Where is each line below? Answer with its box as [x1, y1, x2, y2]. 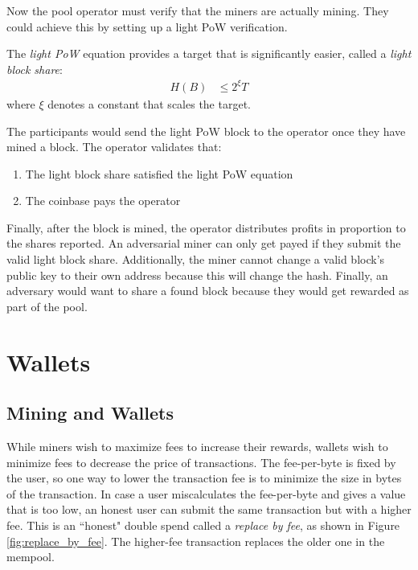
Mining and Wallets [6, 400, 174, 425]
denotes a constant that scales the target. [47, 95, 251, 112]
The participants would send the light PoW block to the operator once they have [6, 122, 406, 139]
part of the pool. [6, 297, 88, 314]
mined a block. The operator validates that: [6, 138, 222, 155]
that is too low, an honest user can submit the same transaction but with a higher [6, 501, 412, 518]
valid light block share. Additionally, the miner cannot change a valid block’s [6, 251, 385, 268]
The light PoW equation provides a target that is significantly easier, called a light [6, 45, 412, 62]
